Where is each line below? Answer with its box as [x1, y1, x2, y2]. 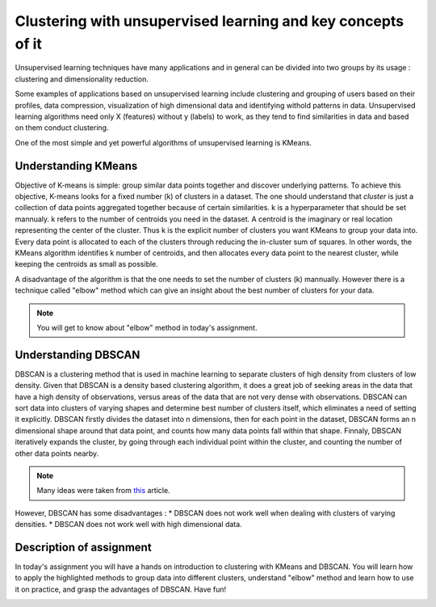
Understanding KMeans [15, 158, 138, 173]
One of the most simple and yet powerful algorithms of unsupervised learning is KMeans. [15, 137, 312, 147]
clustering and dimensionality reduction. [15, 74, 149, 84]
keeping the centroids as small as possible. [15, 259, 159, 269]
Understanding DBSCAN [15, 348, 140, 361]
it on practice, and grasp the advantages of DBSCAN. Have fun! [15, 584, 226, 594]
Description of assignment [15, 540, 153, 554]
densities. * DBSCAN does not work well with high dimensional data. [15, 520, 242, 529]
